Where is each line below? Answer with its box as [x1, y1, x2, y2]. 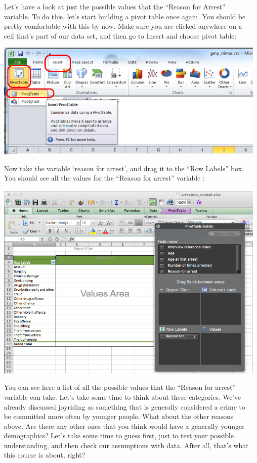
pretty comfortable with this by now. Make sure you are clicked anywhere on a [4, 21, 242, 31]
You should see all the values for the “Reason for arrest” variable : [4, 173, 205, 183]
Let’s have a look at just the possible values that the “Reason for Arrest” [4, 1, 226, 11]
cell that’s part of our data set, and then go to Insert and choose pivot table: [4, 30, 237, 41]
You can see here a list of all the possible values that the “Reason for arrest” [4, 382, 236, 392]
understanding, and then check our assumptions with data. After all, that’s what [4, 440, 249, 450]
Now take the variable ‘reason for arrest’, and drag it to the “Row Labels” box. [4, 163, 244, 173]
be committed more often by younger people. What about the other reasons [4, 411, 234, 421]
